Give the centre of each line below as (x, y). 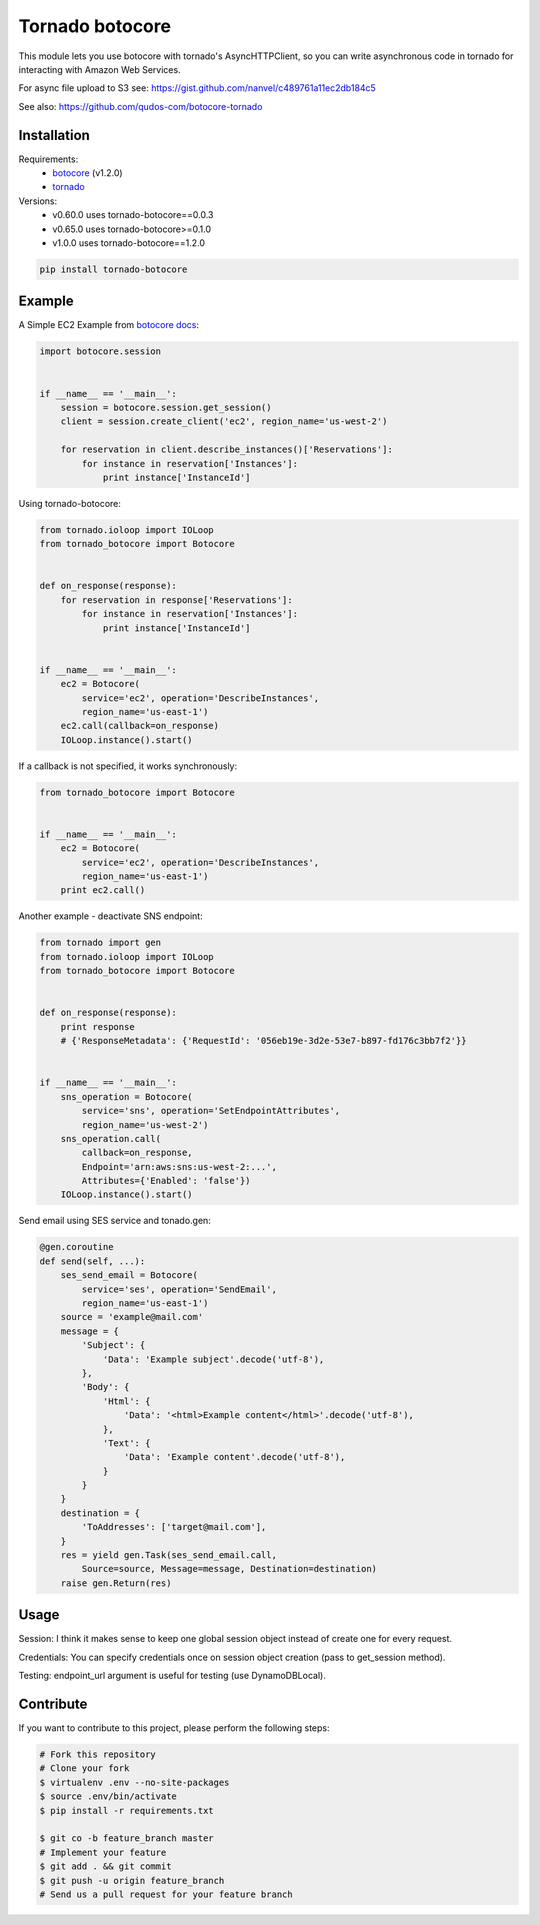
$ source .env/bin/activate (108, 1796)
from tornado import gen (100, 943)
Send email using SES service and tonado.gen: (115, 1221)
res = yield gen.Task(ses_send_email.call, (168, 1555)
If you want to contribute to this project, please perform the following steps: (174, 1728)
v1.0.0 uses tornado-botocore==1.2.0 (128, 242)
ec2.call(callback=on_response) (140, 726)
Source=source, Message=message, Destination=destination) (229, 1569)
